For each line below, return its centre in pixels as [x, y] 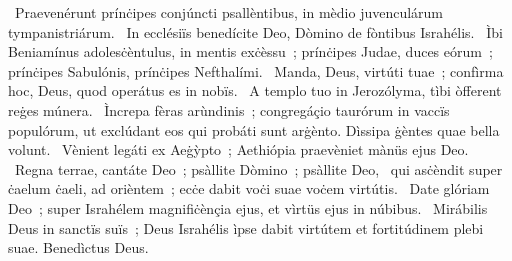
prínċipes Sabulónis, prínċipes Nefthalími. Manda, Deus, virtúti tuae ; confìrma [256, 70]
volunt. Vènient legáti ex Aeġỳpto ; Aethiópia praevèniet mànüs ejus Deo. [238, 149]
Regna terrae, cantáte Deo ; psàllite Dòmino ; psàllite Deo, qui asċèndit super [258, 168]
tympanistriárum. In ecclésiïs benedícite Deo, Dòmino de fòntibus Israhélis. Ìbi [255, 31]
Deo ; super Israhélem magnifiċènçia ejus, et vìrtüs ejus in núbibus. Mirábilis [248, 207]
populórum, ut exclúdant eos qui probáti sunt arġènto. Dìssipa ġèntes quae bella [254, 129]
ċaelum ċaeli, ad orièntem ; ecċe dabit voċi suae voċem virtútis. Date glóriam [249, 188]
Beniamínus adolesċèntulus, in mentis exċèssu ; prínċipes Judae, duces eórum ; [250, 51]
